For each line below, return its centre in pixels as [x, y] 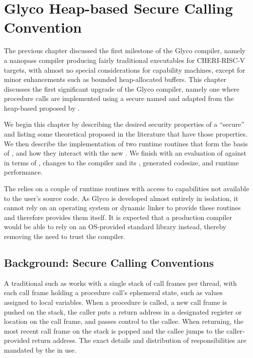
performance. [23, 172]
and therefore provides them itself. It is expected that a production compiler [118, 217]
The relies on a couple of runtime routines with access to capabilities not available [126, 189]
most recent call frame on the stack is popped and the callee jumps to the [114, 330]
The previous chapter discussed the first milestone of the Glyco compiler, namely [125, 50]
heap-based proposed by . [42, 108]
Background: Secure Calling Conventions [109, 262]
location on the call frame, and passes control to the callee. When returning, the [124, 321]
